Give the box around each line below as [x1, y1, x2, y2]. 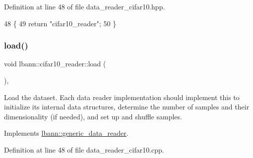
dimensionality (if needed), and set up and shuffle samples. [4, 111, 182, 121]
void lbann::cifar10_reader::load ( [4, 58, 106, 69]
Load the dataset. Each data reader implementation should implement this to [4, 92, 240, 102]
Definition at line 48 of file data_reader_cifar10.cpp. [4, 144, 164, 155]
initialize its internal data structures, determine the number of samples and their [4, 102, 250, 112]
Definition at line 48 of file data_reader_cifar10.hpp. [4, 1, 165, 11]
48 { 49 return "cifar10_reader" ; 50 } [4, 18, 117, 28]
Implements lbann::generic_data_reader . [4, 128, 128, 138]
